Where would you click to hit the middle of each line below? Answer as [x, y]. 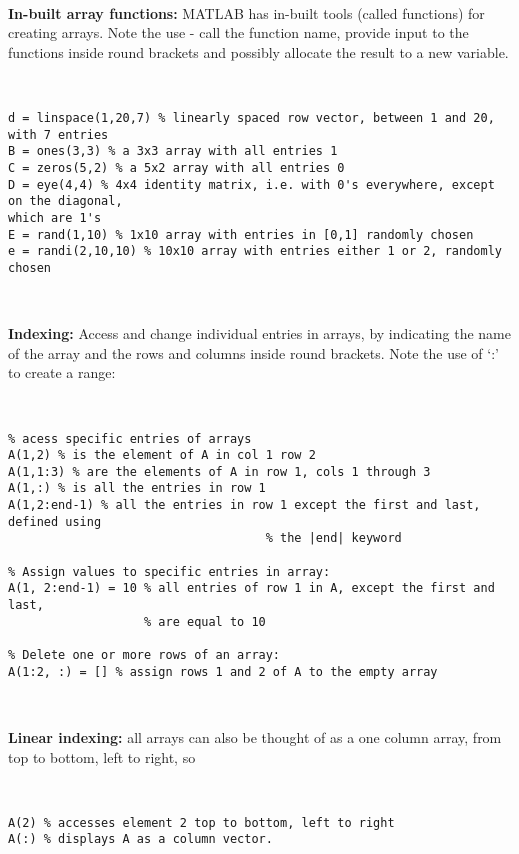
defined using [55, 521]
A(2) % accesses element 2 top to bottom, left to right [201, 822]
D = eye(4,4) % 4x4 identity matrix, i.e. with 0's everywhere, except [251, 184]
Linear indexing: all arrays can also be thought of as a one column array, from [255, 736]
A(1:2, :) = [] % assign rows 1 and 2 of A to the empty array [223, 671]
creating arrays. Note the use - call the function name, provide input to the [238, 32]
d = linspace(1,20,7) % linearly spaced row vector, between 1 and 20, [251, 117]
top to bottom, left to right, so [102, 756]
